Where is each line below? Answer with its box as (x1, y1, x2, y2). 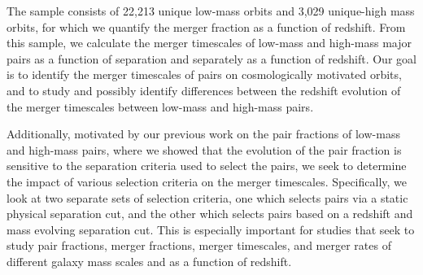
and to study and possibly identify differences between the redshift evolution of (7, 81, 401, 98)
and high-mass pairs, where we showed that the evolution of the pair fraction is (7, 141, 402, 158)
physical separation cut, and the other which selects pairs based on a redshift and (7, 205, 413, 222)
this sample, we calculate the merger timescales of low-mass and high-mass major (7, 34, 412, 51)
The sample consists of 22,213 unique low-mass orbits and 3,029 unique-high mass (7, 2, 415, 19)
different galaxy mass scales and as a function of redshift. (7, 252, 292, 269)
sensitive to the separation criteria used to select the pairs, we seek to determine (7, 157, 407, 174)
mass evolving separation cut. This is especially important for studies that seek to (7, 220, 415, 238)
